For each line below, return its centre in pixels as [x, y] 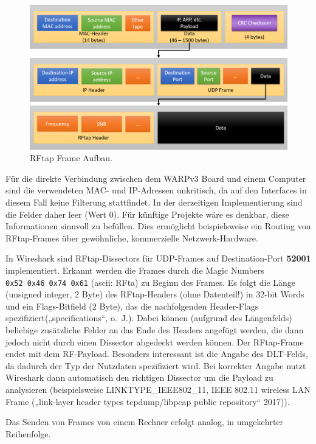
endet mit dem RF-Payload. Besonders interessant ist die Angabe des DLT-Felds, [157, 354]
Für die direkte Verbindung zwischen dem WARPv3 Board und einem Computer [156, 178]
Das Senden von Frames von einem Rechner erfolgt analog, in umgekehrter [145, 422]
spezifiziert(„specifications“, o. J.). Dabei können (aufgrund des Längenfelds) [149, 318]
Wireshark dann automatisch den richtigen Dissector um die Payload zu [139, 377]
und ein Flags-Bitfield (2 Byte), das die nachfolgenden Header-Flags [132, 306]
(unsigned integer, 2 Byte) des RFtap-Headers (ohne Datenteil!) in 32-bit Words [155, 294]
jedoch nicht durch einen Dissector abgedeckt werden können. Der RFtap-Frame [155, 342]
